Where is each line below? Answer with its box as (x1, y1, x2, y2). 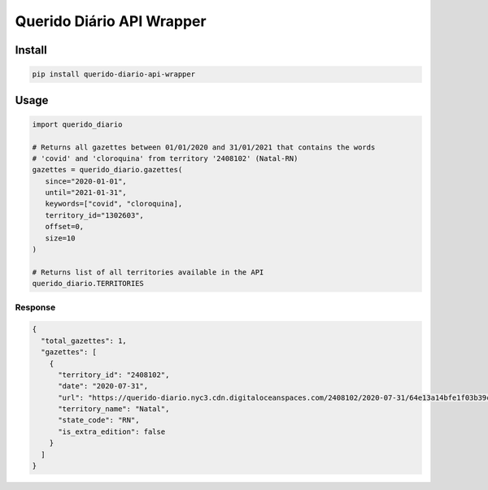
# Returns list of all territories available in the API (32, 267, 264, 276)
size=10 (45, 233, 76, 243)
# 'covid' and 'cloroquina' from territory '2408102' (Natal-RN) (32, 154, 298, 163)
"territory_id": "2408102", (58, 370, 170, 379)
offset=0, (45, 222, 85, 232)
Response (15, 301, 56, 313)
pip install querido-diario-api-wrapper (32, 70, 195, 79)
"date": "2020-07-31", (58, 382, 149, 391)
